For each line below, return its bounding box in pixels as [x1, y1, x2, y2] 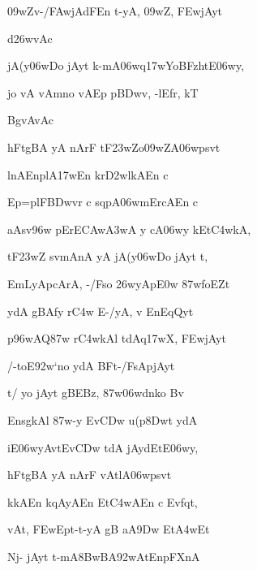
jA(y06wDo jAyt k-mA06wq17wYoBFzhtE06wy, [7, 57, 245, 74]
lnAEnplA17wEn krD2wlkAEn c [7, 166, 169, 183]
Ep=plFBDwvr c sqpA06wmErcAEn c [7, 193, 199, 210]
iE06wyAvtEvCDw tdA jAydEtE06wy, [7, 438, 199, 456]
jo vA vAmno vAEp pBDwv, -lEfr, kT [7, 84, 199, 101]
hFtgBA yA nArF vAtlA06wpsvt [7, 466, 172, 483]
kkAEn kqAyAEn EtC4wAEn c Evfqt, [7, 493, 198, 510]
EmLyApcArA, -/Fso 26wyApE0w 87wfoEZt [7, 274, 230, 291]
